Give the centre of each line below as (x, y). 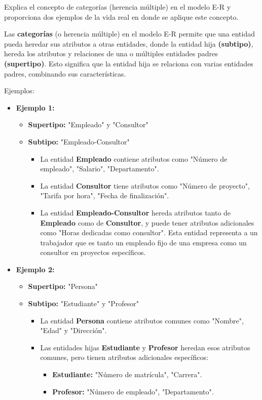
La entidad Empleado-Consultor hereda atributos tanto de (136, 212)
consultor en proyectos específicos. (93, 252)
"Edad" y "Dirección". (73, 330)
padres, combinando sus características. (65, 73)
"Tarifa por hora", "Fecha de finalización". (105, 195)
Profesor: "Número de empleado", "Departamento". (133, 391)
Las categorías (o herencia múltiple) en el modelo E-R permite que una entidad (130, 34)
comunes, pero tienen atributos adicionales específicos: (124, 357)
